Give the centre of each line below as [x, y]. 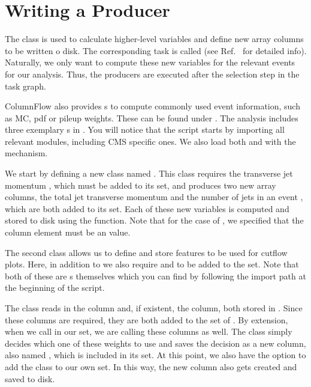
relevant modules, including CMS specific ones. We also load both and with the [150, 141]
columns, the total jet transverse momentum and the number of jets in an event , [154, 197]
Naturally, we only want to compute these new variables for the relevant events [150, 62]
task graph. [25, 86]
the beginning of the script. [55, 288]
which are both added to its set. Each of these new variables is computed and [147, 208]
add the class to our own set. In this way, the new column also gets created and [151, 366]
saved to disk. [30, 378]
